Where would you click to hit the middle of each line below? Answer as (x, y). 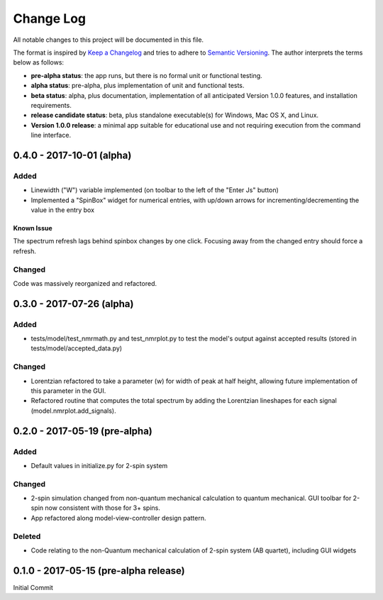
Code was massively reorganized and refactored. (85, 283)
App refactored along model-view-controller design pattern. (118, 518)
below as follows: (38, 62)
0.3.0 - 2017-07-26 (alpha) (73, 304)
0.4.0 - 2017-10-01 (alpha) (72, 155)
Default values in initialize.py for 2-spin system (99, 465)
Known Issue (33, 228)
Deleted (27, 536)
